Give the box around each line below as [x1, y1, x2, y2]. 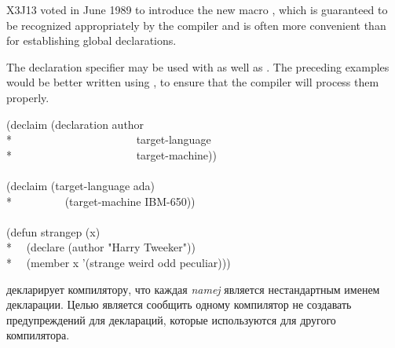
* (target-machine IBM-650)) [6, 192, 196, 209]
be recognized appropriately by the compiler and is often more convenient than [6, 16, 386, 33]
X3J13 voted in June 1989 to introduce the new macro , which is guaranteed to [6, 2, 388, 17]
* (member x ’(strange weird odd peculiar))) [6, 254, 231, 270]
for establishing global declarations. [6, 32, 177, 49]
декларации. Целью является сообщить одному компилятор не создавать [6, 296, 352, 313]
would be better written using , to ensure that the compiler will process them [6, 74, 379, 90]
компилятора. [6, 327, 70, 343]
